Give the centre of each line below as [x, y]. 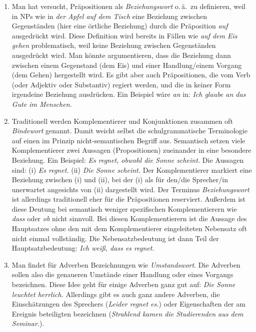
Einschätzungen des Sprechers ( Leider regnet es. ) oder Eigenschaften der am [128, 304]
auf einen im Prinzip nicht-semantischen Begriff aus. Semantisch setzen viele [128, 140]
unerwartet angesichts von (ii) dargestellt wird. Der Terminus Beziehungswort [130, 189]
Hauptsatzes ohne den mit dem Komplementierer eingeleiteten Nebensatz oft [129, 228]
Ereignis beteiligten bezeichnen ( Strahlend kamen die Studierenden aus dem [127, 313]
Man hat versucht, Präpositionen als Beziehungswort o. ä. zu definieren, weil [129, 6]
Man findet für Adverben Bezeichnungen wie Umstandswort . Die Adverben [126, 264]
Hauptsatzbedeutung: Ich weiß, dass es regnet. [83, 248]
